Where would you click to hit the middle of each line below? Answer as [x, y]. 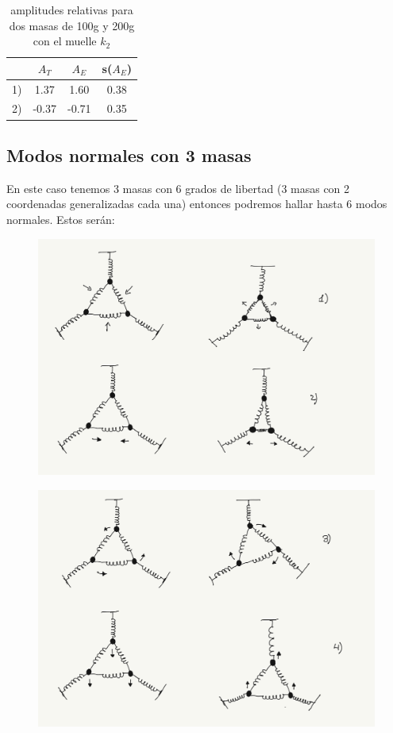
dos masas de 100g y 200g [72, 25]
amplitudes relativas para [72, 10]
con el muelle [65, 41]
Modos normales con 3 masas [129, 154]
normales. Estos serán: [61, 219]
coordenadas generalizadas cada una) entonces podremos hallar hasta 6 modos [197, 204]
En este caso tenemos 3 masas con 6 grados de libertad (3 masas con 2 [178, 188]
